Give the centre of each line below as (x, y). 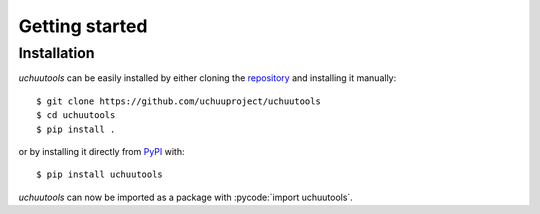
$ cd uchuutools (76, 115)
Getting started (83, 26)
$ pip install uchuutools (100, 174)
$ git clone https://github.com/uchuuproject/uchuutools (179, 101)
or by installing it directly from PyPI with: (101, 151)
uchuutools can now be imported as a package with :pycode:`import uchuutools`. (186, 197)
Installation (56, 53)
